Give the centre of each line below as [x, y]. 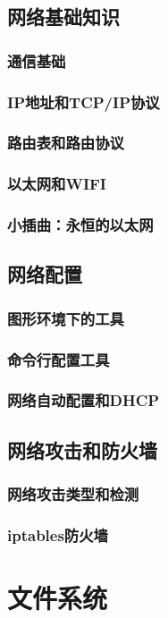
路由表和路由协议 [66, 143]
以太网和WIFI [57, 184]
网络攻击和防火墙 [82, 449]
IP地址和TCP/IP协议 [84, 102]
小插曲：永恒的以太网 [80, 225]
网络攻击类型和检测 [73, 494]
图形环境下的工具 [66, 318]
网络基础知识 [63, 17]
